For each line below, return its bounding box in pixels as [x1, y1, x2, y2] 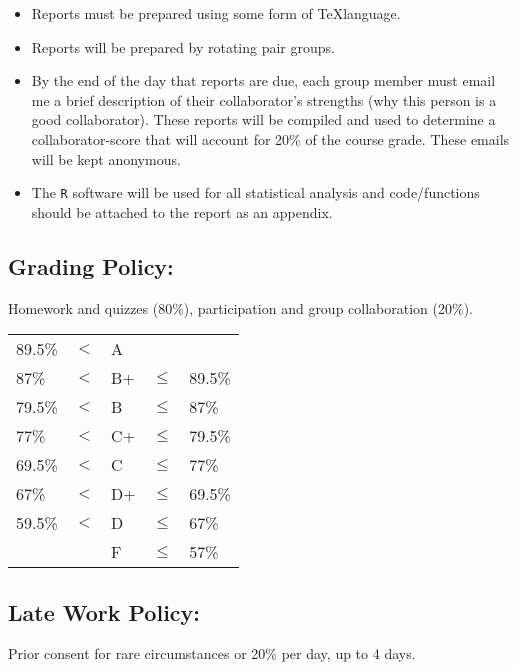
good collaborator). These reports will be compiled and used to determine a [31, 109, 496, 130]
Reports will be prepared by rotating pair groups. [31, 36, 335, 57]
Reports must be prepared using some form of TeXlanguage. [31, 3, 401, 23]
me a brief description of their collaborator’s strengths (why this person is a [31, 89, 497, 110]
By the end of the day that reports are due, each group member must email [31, 70, 496, 91]
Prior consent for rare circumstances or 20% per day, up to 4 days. [8, 643, 416, 664]
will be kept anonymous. [31, 148, 181, 169]
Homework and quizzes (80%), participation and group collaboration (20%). [8, 297, 473, 318]
